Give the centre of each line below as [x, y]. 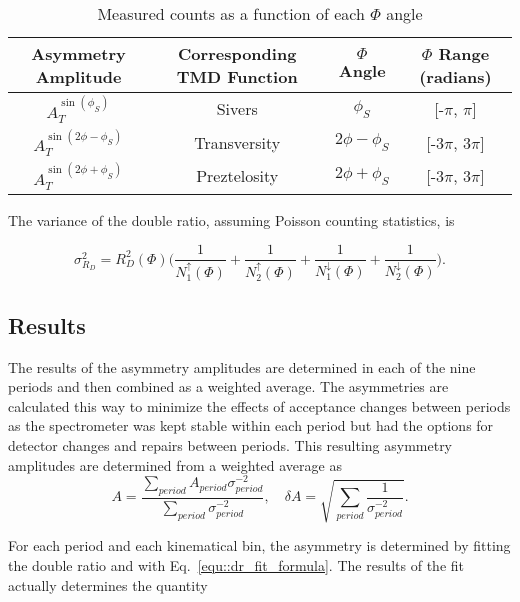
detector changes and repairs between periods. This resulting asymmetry [230, 444]
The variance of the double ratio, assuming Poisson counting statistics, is [231, 219]
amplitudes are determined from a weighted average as [175, 464]
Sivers [237, 109]
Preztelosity [237, 176]
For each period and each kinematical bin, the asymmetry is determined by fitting [259, 545]
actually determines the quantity [108, 584]
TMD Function [237, 76]
